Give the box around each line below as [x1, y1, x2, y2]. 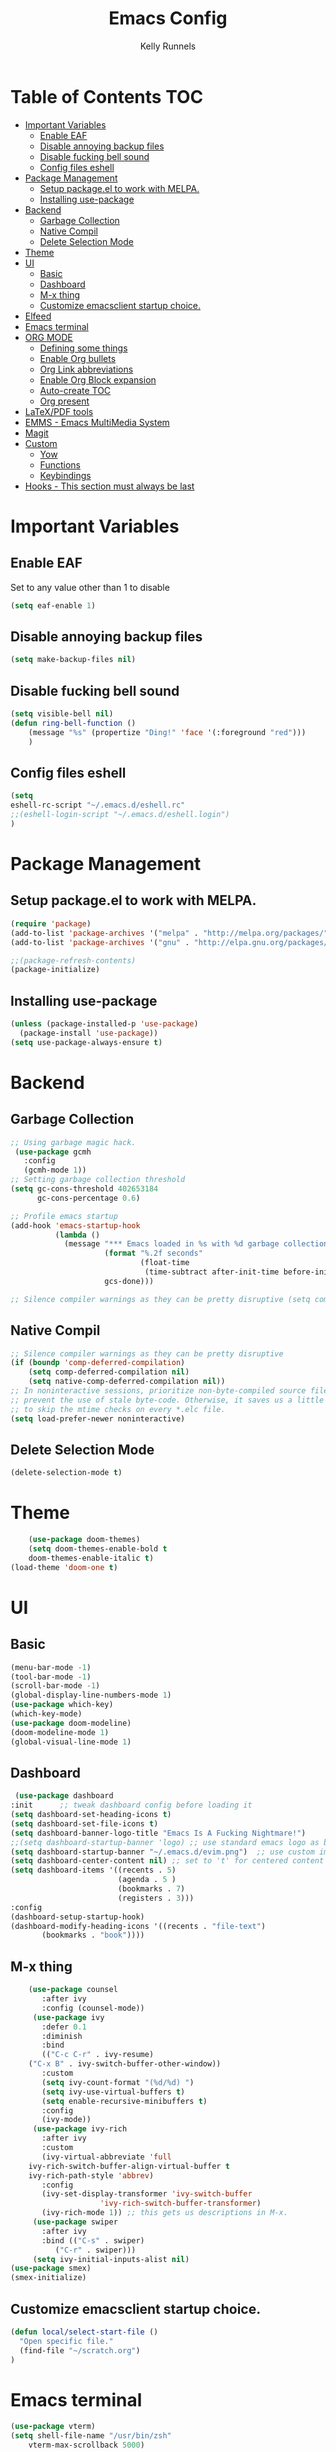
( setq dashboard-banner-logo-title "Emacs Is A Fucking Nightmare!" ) [10, 1828, 307, 1838]
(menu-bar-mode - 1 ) [10, 1662, 92, 1672]
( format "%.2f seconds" [104, 1248, 203, 1259]
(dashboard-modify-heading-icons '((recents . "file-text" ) [10, 1921, 267, 1931]
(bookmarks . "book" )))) [41, 1930, 145, 1941]
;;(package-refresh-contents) [10, 955, 137, 966]
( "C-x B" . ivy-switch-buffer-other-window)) [28, 2059, 222, 2069]
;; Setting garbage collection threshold [10, 1175, 186, 1185]
